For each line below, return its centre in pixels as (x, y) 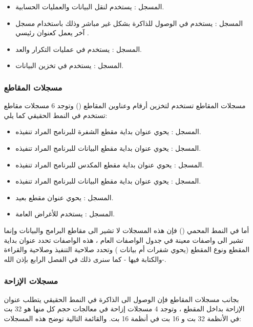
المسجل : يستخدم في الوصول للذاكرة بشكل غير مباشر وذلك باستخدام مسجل (129, 23)
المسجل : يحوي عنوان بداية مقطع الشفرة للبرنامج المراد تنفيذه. (108, 131)
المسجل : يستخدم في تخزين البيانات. (69, 65)
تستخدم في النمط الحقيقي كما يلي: (56, 115)
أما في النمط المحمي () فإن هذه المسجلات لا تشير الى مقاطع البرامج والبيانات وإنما (126, 230)
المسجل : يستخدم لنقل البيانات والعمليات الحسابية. (90, 6)
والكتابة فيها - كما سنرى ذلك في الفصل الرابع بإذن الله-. (85, 259)
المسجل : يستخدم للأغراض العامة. (65, 214)
